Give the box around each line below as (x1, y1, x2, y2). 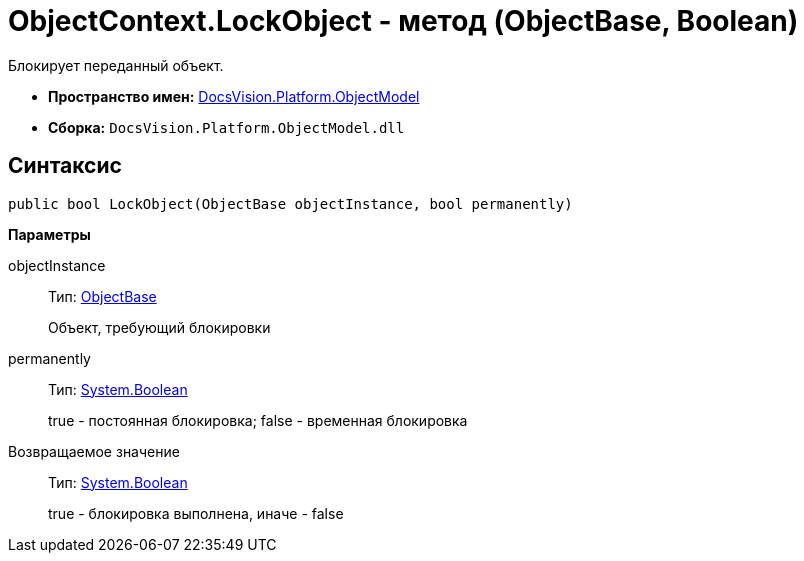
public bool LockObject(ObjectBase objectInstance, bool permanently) (8, 195, 573, 212)
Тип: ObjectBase (48, 287, 157, 305)
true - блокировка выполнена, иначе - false (48, 504, 344, 522)
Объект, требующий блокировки (48, 318, 271, 336)
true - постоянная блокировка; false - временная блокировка (48, 411, 468, 429)
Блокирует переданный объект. (8, 56, 224, 74)
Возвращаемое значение (8, 442, 180, 460)
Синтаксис (8, 153, 122, 179)
